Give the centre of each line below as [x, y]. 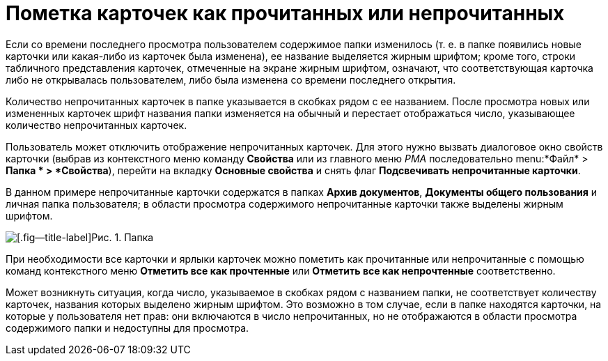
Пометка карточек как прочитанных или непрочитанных [285, 13]
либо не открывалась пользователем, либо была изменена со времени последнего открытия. [231, 79]
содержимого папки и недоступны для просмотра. [127, 328]
